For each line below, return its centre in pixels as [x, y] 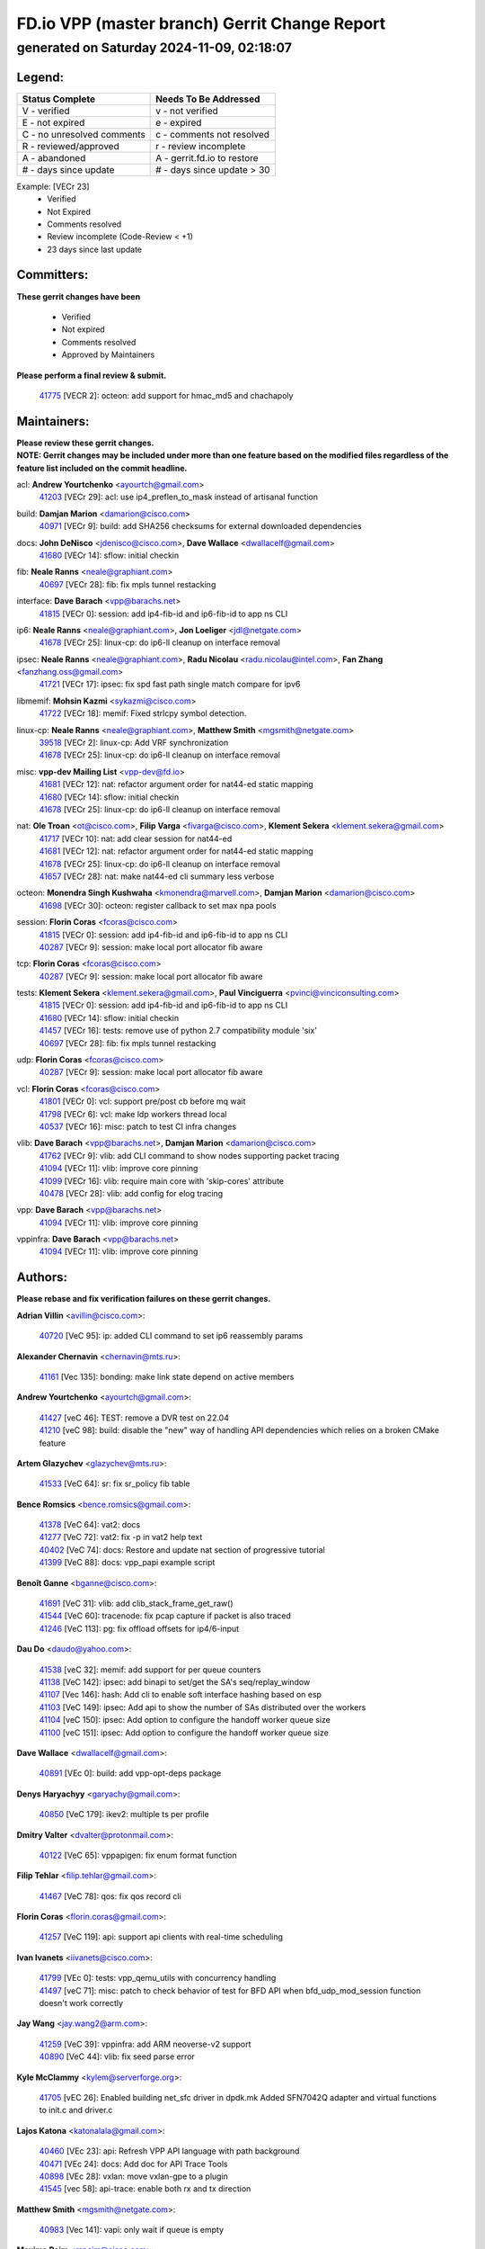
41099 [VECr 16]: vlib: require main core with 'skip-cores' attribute [162, 1181]
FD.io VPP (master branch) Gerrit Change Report [201, 23]
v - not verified [187, 111]
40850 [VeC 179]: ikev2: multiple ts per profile [124, 1814]
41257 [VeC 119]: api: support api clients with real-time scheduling [161, 1937]
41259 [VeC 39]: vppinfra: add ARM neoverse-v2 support [145, 2044]
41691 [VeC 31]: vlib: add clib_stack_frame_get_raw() [136, 1604]
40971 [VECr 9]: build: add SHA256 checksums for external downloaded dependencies [201, 526]
